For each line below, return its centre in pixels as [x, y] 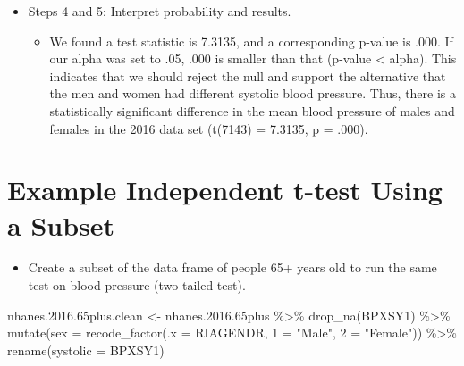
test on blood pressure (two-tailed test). [137, 285]
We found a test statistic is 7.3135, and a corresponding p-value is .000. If [251, 41]
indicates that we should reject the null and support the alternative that [248, 75]
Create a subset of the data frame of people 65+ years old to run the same [232, 267]
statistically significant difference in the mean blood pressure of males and [252, 110]
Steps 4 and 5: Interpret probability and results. [160, 11]
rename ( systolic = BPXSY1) [86, 349]
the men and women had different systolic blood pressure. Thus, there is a [253, 93]
